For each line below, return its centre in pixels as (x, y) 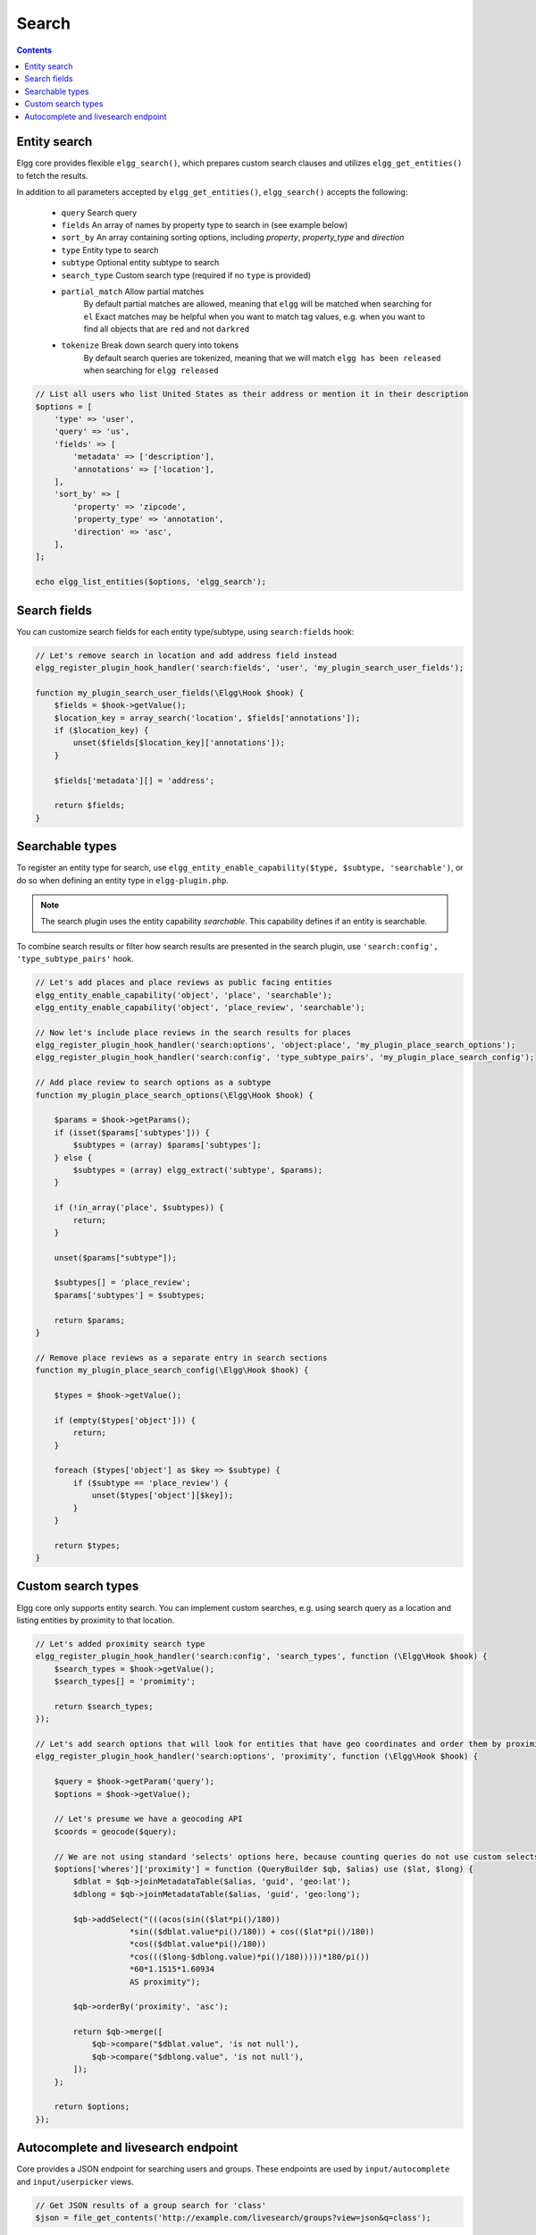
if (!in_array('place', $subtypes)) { (139, 1208)
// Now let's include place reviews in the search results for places (193, 1032)
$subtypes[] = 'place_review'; (122, 1282)
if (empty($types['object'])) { (125, 1420)
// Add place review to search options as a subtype (153, 1083)
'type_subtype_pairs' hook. (75, 959)
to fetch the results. (52, 175)
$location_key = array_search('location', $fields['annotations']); (207, 718)
